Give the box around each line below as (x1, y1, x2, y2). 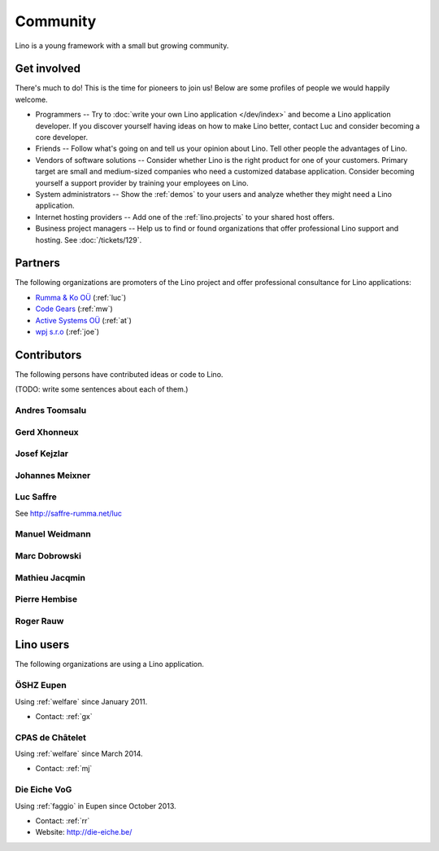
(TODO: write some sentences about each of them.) (15, 384, 189, 394)
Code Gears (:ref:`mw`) (35, 304, 113, 314)
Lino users (15, 638, 70, 651)
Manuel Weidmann (15, 529, 91, 540)
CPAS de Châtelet (15, 731, 87, 743)
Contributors (15, 348, 82, 362)
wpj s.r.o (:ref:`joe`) (35, 327, 100, 336)
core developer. (35, 133, 89, 143)
